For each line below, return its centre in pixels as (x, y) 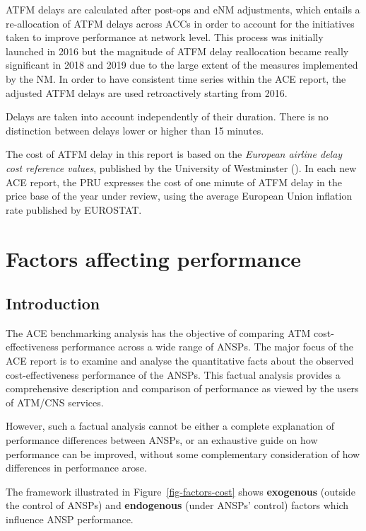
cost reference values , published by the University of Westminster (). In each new (181, 167)
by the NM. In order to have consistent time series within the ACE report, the (176, 78)
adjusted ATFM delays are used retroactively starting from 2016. (147, 92)
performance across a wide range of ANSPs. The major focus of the (207, 347)
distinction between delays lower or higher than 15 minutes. (135, 130)
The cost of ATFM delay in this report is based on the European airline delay (174, 154)
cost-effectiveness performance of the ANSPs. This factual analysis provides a (173, 374)
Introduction (53, 303)
